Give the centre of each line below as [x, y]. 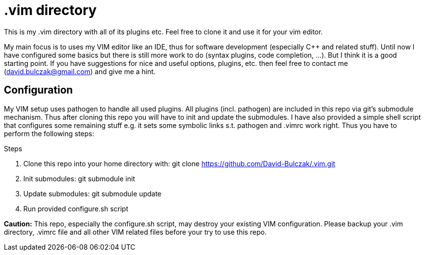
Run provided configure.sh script [76, 208]
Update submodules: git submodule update [93, 193]
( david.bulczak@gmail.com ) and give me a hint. [80, 71]
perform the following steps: [49, 133]
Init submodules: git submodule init [79, 178]
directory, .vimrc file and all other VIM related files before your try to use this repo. [135, 232]
